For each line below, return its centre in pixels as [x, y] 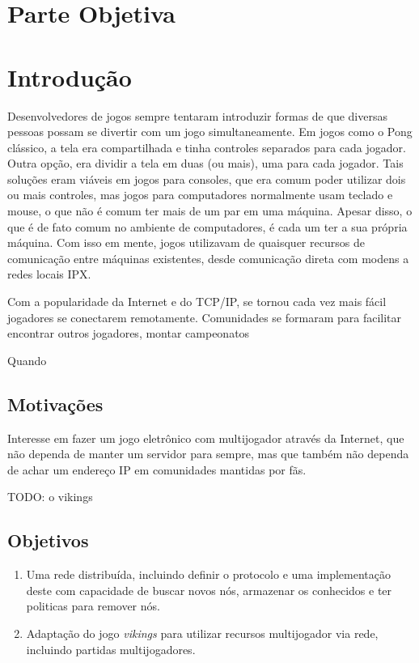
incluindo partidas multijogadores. [111, 649]
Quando [27, 360]
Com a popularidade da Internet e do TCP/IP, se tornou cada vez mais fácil [197, 302]
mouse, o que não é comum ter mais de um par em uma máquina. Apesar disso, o [210, 211]
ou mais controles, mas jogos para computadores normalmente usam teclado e [200, 195]
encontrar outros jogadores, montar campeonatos [129, 333]
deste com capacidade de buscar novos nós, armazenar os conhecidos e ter [209, 590]
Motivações [55, 404]
